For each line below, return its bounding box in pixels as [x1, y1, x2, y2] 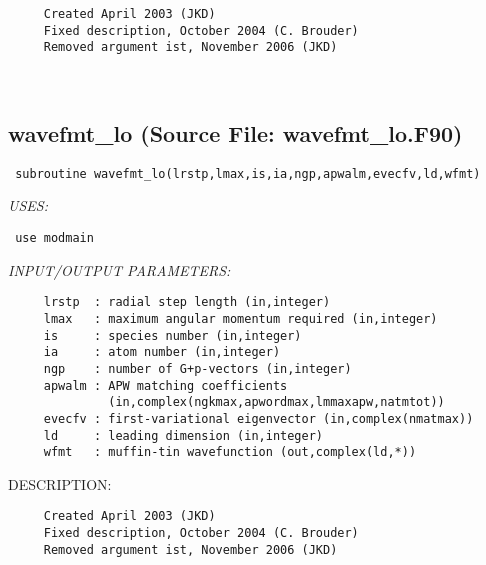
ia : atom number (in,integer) [43, 345, 281, 360]
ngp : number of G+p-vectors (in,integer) [43, 361, 352, 376]
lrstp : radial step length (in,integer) [43, 295, 331, 310]
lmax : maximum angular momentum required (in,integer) [43, 311, 438, 326]
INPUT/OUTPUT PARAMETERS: [8, 259, 231, 280]
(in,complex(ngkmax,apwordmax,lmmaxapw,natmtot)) [108, 395, 445, 410]
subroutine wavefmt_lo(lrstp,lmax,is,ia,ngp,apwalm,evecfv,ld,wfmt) [15, 166, 481, 181]
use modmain [15, 231, 94, 246]
